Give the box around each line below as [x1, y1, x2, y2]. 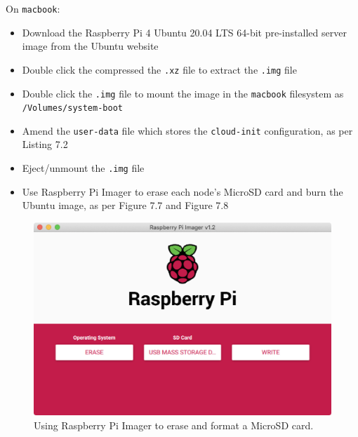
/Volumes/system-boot [22, 103, 123, 114]
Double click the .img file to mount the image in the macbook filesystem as [22, 86, 344, 100]
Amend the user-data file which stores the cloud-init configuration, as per [22, 123, 353, 137]
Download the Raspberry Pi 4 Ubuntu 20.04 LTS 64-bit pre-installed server [22, 25, 347, 39]
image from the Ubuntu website [22, 39, 159, 53]
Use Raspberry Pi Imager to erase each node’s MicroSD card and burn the [22, 184, 343, 199]
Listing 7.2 [22, 137, 68, 152]
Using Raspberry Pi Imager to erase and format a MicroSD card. [34, 417, 314, 432]
